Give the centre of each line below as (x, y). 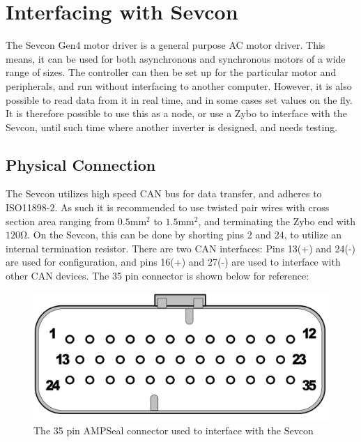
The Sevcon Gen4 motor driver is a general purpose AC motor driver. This (166, 45)
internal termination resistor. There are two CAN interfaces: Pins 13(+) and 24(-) (181, 248)
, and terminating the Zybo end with (277, 221)
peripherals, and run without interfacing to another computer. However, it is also (179, 85)
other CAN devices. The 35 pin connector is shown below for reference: (158, 276)
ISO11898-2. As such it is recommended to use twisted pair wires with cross (168, 207)
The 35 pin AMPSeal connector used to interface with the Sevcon (174, 430)
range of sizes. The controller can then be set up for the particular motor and (171, 72)
